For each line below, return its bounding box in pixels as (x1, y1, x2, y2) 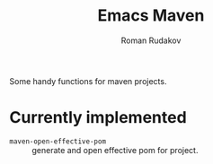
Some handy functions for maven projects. (9, 75, 167, 86)
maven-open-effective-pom (9, 136, 106, 146)
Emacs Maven (97, 5, 205, 26)
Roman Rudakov (120, 35, 182, 46)
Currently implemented (9, 108, 187, 128)
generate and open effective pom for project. (31, 144, 199, 155)
